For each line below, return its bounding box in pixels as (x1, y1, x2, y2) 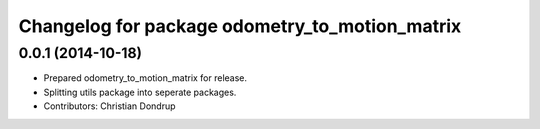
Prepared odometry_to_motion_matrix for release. (43, 72, 248, 84)
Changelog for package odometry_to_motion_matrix (18, 15, 462, 37)
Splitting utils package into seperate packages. (43, 86, 237, 98)
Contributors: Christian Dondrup (43, 100, 176, 112)
